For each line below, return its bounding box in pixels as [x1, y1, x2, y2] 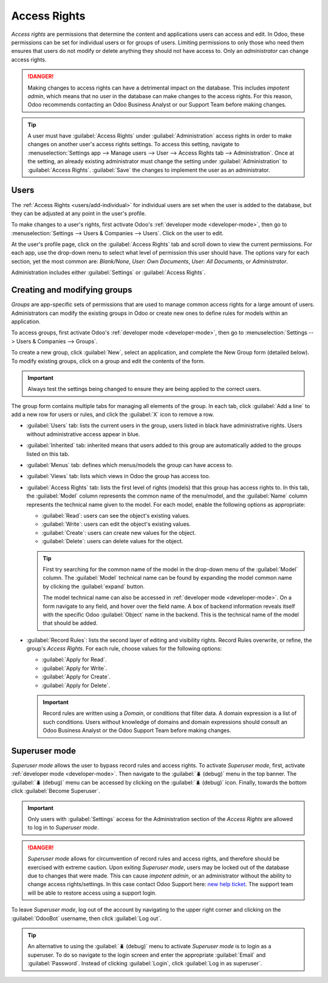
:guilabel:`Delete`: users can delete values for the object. [41, 538, 183, 545]
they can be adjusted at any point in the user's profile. [11, 210, 146, 217]
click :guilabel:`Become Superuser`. [11, 787, 100, 795]
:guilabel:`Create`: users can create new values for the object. [41, 529, 196, 536]
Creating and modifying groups [11, 285, 132, 295]
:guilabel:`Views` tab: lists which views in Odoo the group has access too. [26, 473, 211, 480]
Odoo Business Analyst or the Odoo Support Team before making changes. [43, 727, 231, 734]
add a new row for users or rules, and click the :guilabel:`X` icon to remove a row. [11, 411, 214, 418]
